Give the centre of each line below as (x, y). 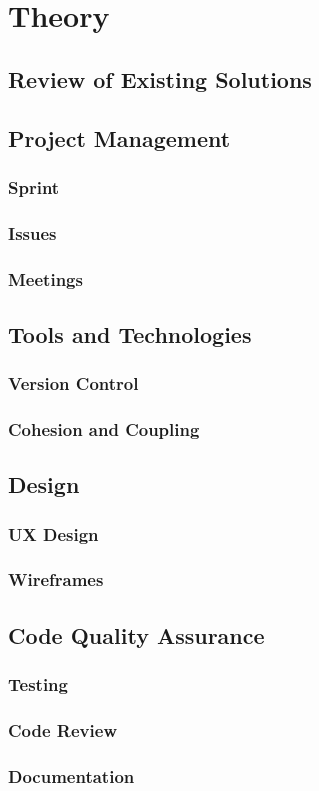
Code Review (62, 729)
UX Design (53, 533)
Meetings (45, 278)
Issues (32, 232)
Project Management (119, 137)
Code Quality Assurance (136, 634)
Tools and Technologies (130, 333)
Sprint (34, 186)
